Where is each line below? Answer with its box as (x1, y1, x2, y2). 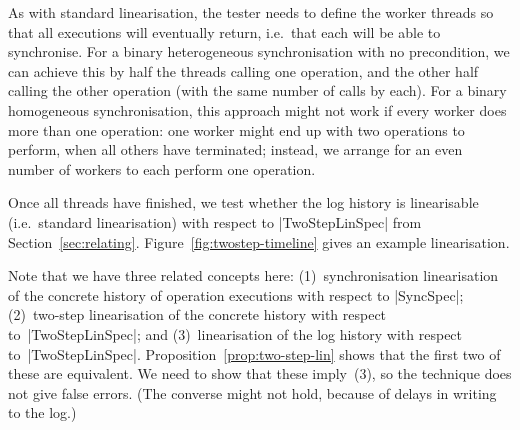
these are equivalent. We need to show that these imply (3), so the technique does (8, 363, 512, 384)
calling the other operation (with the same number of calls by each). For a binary (8, 80, 507, 101)
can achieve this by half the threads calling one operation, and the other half (8, 60, 479, 81)
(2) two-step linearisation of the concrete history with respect (8, 304, 387, 325)
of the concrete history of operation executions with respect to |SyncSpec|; (8, 284, 464, 305)
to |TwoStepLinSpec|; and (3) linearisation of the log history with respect (8, 323, 463, 344)
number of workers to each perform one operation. (8, 158, 316, 179)
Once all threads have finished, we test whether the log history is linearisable (8, 192, 479, 213)
